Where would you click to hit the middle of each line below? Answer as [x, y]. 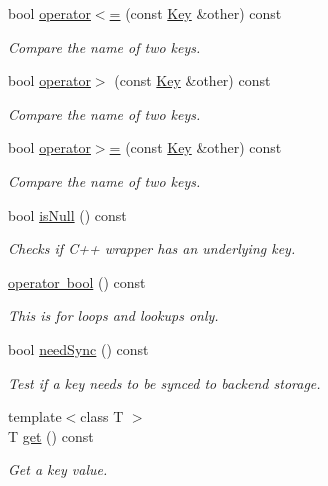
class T [102, 416]
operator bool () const [77, 281]
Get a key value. [58, 469]
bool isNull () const [67, 214]
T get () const [51, 435]
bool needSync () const [78, 348]
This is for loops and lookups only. [113, 315]
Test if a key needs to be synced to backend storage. [164, 382]
